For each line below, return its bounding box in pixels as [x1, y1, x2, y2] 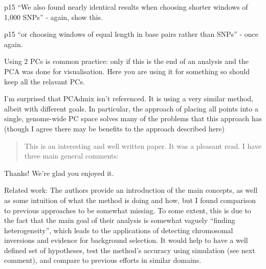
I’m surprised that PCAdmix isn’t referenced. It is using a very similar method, [4, 93, 254, 104]
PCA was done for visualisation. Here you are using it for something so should [4, 65, 250, 76]
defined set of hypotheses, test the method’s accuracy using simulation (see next [4, 244, 255, 255]
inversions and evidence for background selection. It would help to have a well [4, 235, 248, 245]
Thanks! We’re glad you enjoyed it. [4, 167, 114, 178]
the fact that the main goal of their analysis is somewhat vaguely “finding [4, 215, 235, 226]
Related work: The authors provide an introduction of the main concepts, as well [4, 185, 258, 195]
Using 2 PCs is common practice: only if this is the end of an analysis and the [4, 56, 249, 66]
